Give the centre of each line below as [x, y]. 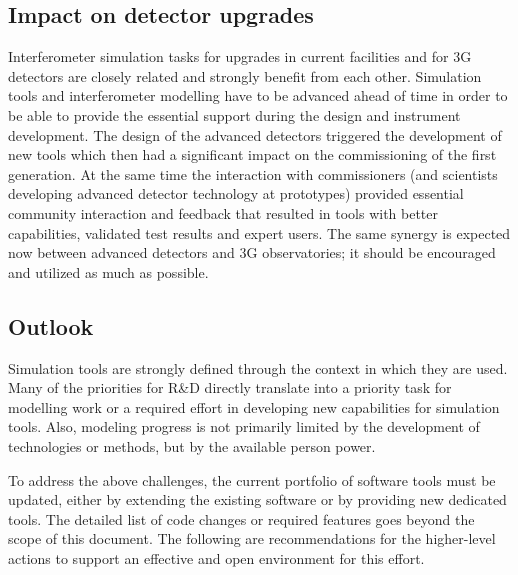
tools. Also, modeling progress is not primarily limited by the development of [244, 426]
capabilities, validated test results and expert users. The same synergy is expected [259, 232]
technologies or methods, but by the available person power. [192, 445]
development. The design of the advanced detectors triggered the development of [255, 134]
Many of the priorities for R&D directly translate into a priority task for [230, 387]
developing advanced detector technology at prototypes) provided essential [236, 193]
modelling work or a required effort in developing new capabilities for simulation [254, 406]
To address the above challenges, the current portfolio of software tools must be [252, 479]
